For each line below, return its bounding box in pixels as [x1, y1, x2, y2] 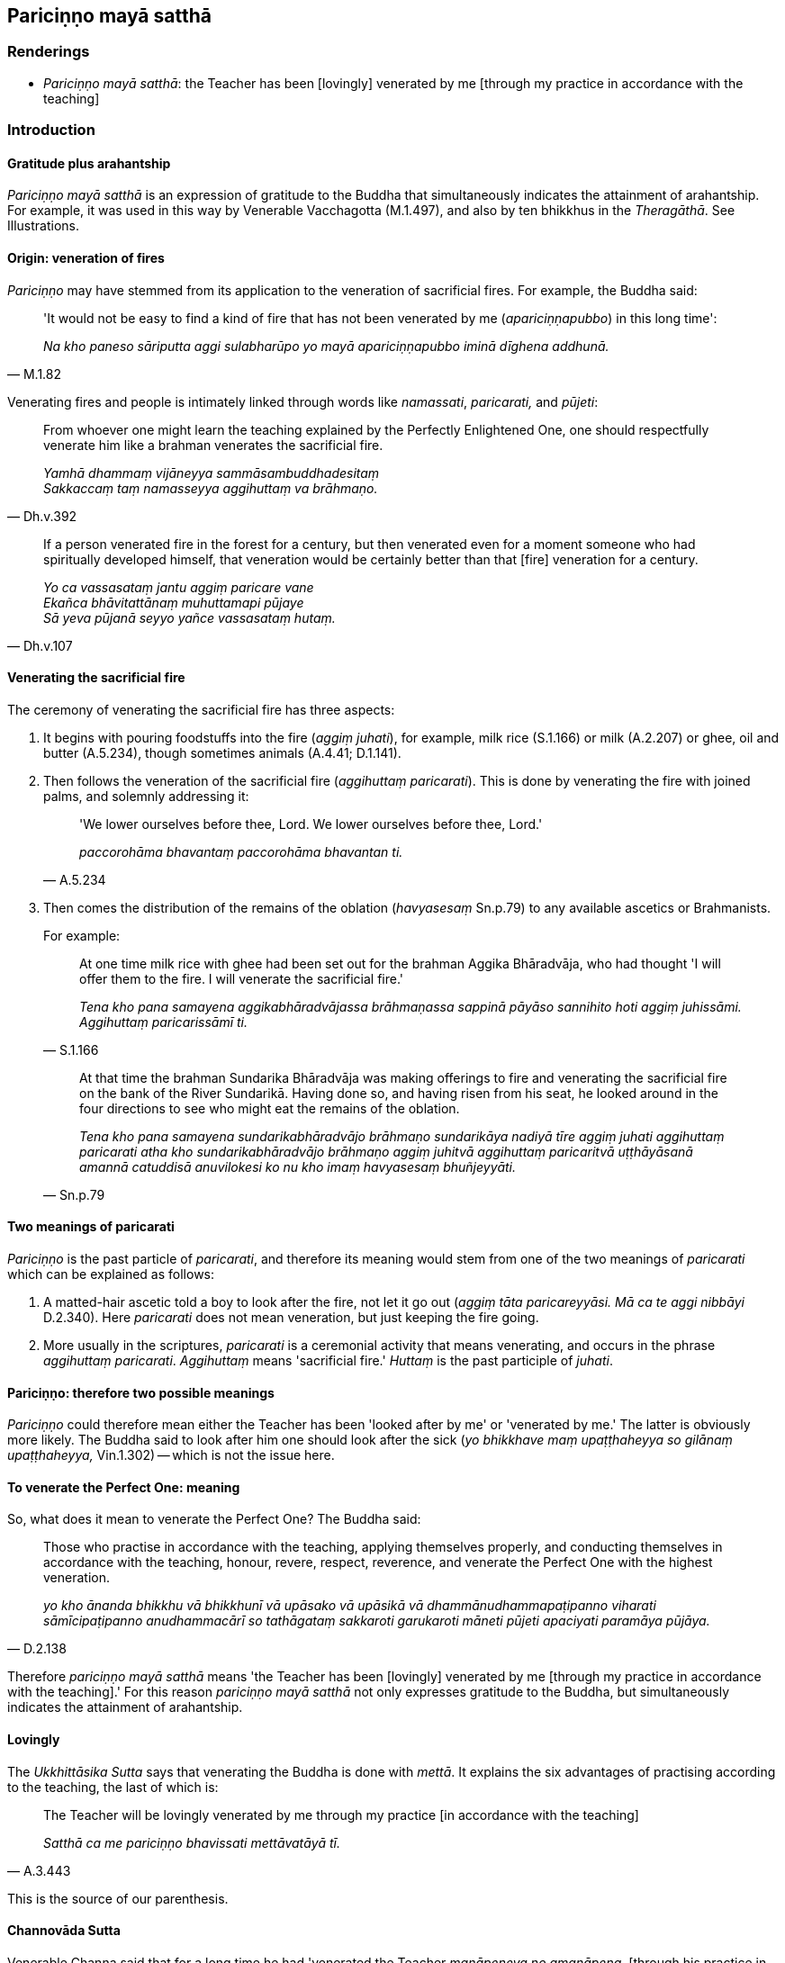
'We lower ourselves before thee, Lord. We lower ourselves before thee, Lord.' [79, 815, 543, 832]
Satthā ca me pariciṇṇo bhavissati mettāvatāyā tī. [43, 1834, 340, 1850]
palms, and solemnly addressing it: [43, 788, 249, 804]
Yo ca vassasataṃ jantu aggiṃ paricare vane [43, 579, 314, 595]
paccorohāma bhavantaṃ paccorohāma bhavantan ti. [79, 843, 403, 860]
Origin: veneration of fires [7, 250, 165, 266]
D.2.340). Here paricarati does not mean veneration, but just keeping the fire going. [43, 1310, 539, 1326]
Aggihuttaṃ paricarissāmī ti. [79, 1013, 248, 1030]
